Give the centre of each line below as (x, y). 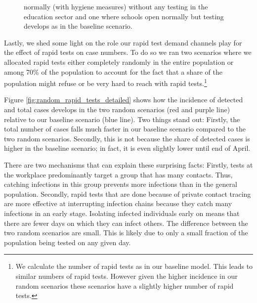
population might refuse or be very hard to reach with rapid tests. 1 (106, 82)
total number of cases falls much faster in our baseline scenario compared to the (125, 129)
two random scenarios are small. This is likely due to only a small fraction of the (126, 233)
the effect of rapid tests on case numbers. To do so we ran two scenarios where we (128, 52)
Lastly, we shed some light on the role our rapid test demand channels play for (123, 42)
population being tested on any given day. (67, 242)
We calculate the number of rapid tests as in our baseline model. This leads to (134, 266)
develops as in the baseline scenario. (78, 26)
